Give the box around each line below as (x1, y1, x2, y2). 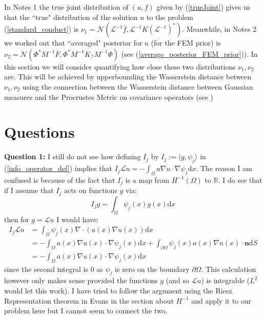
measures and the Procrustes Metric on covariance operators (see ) (4, 91, 214, 102)
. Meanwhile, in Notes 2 (182, 24, 257, 34)
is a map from (125, 174, 170, 185)
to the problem (146, 11, 194, 22)
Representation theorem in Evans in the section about (4, 295, 174, 306)
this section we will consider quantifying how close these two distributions (4, 61, 236, 72)
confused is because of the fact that (4, 174, 115, 185)
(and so (166, 275, 190, 286)
